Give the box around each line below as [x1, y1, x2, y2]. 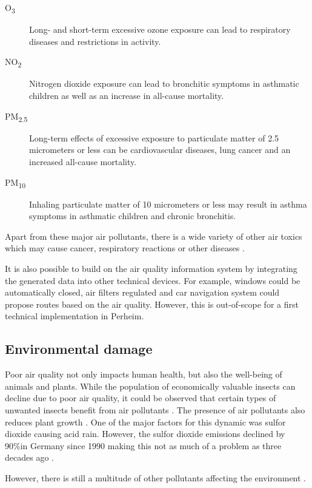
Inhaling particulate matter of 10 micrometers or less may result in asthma [29, 197, 307, 210]
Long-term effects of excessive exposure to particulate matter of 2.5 [29, 131, 279, 144]
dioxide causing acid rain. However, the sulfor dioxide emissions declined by [5, 427, 285, 440]
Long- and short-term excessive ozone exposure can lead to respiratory [29, 23, 291, 36]
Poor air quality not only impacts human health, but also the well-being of [5, 368, 282, 381]
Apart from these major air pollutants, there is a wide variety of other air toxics [5, 229, 302, 242]
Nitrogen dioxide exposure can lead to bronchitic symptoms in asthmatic [29, 77, 299, 90]
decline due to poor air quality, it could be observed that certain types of [5, 391, 276, 404]
